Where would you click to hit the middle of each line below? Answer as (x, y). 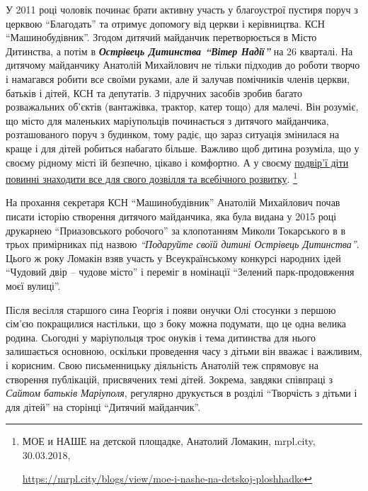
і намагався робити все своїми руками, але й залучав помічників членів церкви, (178, 78)
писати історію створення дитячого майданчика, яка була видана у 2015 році (171, 216)
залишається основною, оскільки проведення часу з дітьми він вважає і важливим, (184, 351)
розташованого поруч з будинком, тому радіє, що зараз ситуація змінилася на (173, 134)
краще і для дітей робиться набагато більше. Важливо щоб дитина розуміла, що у (183, 148)
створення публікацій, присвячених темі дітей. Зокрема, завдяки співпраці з (169, 379)
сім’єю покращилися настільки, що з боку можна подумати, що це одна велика (176, 323)
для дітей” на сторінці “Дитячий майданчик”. (103, 406)
